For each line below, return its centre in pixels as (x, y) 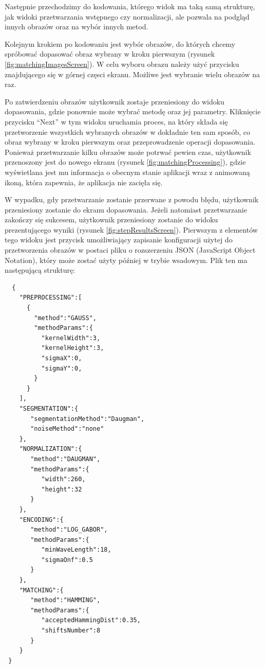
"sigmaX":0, (62, 358)
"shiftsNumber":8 (71, 631)
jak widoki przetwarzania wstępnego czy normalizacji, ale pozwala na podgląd (127, 16)
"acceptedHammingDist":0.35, (91, 620)
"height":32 (62, 489)
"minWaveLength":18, (76, 550)
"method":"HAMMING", (65, 600)
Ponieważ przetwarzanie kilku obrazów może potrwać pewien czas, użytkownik (128, 152)
